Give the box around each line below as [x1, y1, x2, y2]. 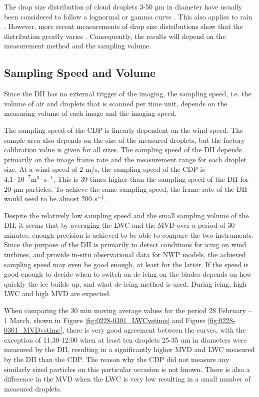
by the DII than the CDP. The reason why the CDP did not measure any [4, 354, 229, 365]
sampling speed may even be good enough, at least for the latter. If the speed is [4, 259, 248, 269]
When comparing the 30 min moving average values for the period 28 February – [4, 305, 252, 316]
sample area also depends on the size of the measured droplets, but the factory [4, 134, 245, 145]
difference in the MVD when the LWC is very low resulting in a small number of [4, 374, 251, 384]
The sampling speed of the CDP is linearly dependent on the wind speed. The [4, 124, 243, 135]
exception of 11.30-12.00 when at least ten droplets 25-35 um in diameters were [4, 334, 247, 345]
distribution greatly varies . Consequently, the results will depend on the [4, 30, 226, 41]
